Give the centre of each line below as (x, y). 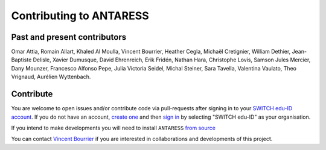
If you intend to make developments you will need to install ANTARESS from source (113, 128)
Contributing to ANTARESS (80, 16)
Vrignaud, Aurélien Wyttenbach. (51, 77)
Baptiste (21, 60)
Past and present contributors (69, 37)
